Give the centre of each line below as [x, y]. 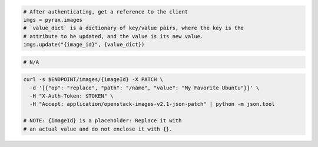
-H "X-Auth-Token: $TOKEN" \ [72, 96]
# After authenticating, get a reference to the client [106, 11]
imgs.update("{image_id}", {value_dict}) [84, 45]
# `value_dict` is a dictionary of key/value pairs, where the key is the [134, 28]
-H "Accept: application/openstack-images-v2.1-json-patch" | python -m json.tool [152, 104]
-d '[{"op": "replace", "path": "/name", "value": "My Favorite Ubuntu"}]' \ [145, 88]
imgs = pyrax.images [53, 20]
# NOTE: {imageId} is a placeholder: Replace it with [102, 121]
